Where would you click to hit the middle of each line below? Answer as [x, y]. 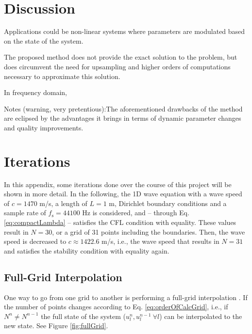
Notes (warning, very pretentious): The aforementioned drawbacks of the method [123, 108]
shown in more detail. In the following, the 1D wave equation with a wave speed [123, 194]
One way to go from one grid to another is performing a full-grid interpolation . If [126, 297]
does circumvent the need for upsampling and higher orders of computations [117, 66]
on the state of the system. [44, 40]
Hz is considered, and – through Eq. [136, 213]
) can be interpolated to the [201, 316]
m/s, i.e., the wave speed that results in [160, 241]
